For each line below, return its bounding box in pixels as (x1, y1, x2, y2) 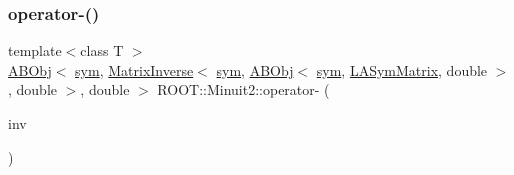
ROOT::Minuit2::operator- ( (157, 79, 330, 100)
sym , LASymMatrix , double (316, 59, 488, 80)
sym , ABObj (216, 59, 294, 80)
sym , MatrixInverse (75, 59, 194, 80)
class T (80, 40, 124, 61)
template (8, 40, 62, 61)
